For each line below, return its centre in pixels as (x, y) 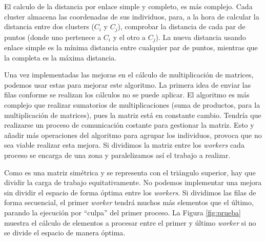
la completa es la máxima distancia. (60, 57)
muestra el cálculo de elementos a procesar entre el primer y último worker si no (130, 222)
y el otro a (129, 37)
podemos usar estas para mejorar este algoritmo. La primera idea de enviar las (128, 84)
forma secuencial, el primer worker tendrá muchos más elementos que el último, (129, 202)
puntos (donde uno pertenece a (53, 37)
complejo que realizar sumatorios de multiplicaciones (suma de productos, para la (132, 105)
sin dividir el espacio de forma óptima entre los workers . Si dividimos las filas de (130, 192)
